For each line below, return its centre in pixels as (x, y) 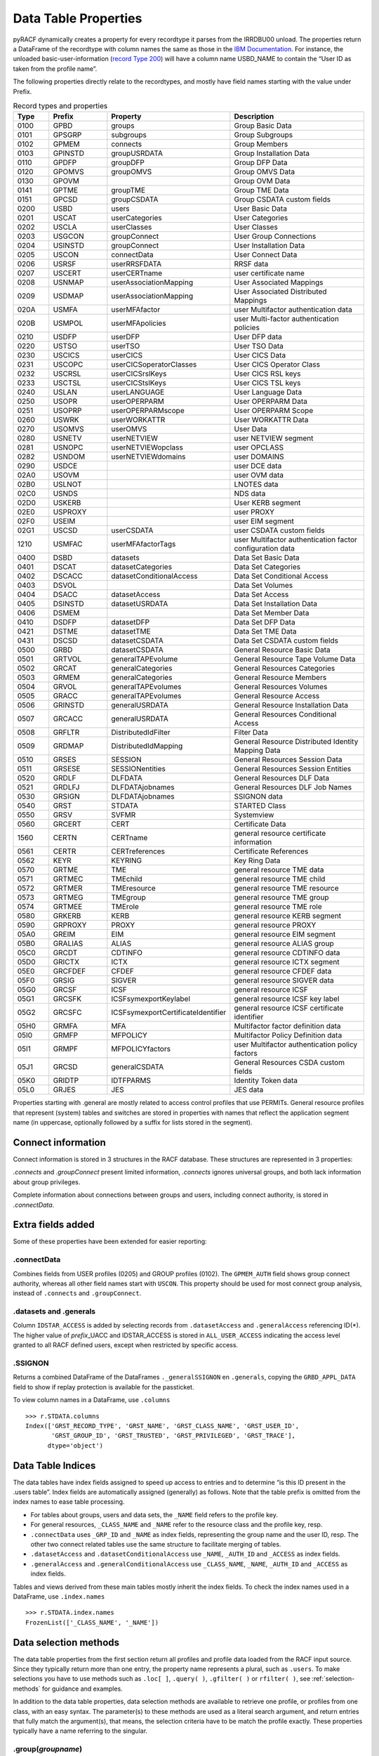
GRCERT (67, 824)
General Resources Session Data (288, 760)
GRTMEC (68, 879)
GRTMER (68, 889)
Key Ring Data (257, 860)
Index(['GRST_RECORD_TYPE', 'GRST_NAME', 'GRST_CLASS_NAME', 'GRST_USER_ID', (162, 1426)
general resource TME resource (287, 889)
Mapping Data (257, 750)
